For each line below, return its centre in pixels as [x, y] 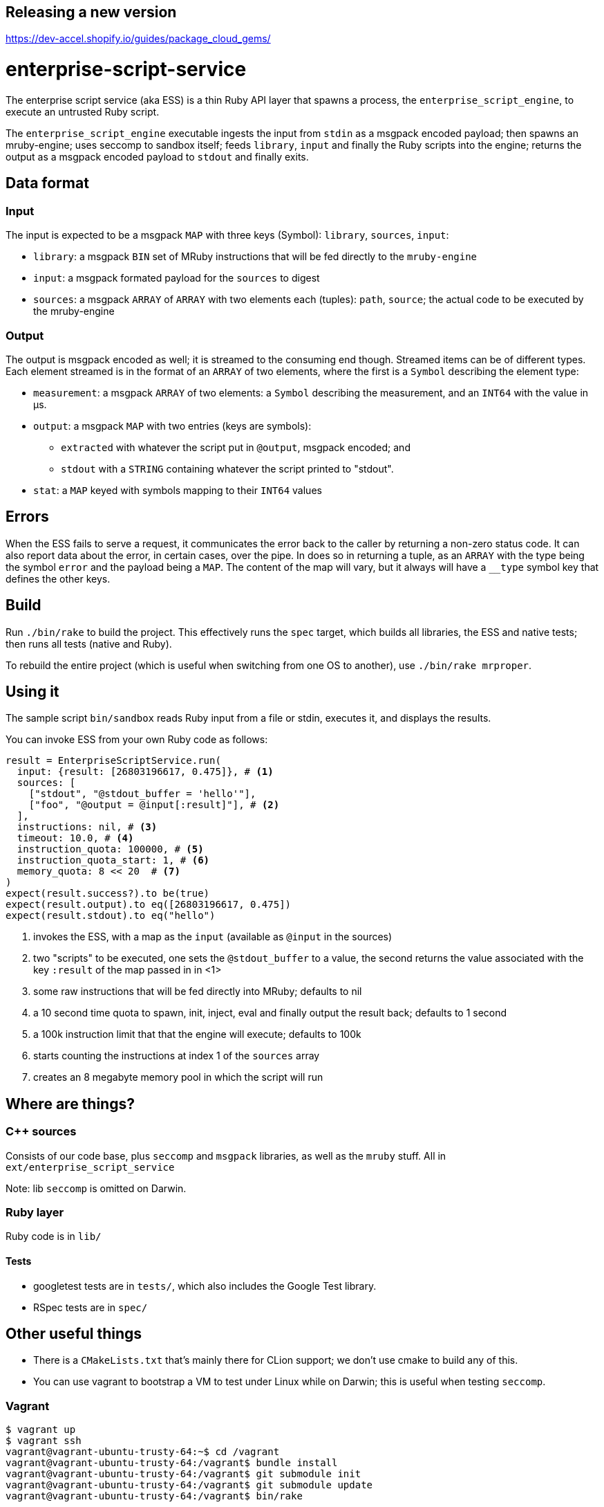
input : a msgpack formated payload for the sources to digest [177, 278]
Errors [27, 517]
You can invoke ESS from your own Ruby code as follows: [137, 740]
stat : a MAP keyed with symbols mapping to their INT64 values [178, 490]
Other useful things [74, 1334]
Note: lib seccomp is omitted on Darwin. [96, 1188]
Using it [32, 692]
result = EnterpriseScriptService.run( [113, 761]
